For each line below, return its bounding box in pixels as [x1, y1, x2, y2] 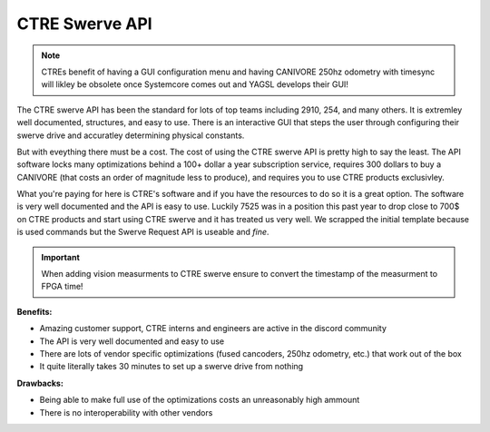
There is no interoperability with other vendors [39, 407, 213, 417]
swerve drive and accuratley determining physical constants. [16, 130, 245, 141]
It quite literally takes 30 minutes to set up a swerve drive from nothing [39, 361, 304, 372]
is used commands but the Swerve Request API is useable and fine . [16, 227, 269, 238]
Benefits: [16, 306, 53, 317]
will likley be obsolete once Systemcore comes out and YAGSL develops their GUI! [41, 79, 349, 90]
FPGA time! [41, 281, 83, 292]
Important [41, 251, 81, 262]
